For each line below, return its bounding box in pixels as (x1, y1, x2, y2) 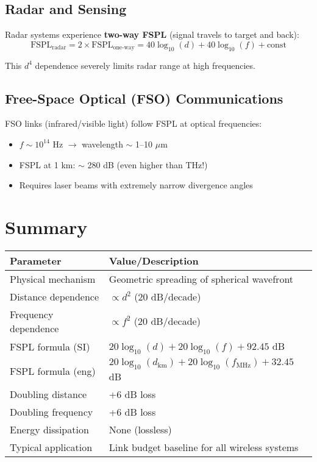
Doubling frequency (10, 405, 93, 419)
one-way (113, 44, 135, 51)
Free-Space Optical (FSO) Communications (5, 88, 283, 107)
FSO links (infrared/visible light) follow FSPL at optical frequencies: (5, 117, 262, 130)
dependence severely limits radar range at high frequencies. (35, 59, 255, 71)
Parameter (10, 253, 62, 268)
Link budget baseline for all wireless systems (109, 440, 299, 455)
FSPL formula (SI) (10, 339, 90, 354)
